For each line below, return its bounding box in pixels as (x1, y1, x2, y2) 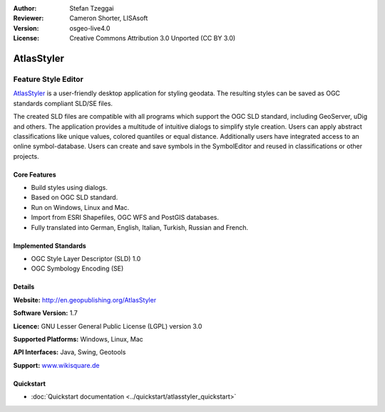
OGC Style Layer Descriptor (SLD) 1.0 (31, 255, 141, 263)
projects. (13, 152, 39, 160)
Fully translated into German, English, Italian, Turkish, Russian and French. (31, 223, 249, 231)
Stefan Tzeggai (69, 4, 114, 12)
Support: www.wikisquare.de (13, 361, 100, 369)
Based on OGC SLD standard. (31, 193, 118, 202)
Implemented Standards (13, 241, 87, 250)
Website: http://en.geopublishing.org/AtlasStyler (13, 295, 157, 304)
